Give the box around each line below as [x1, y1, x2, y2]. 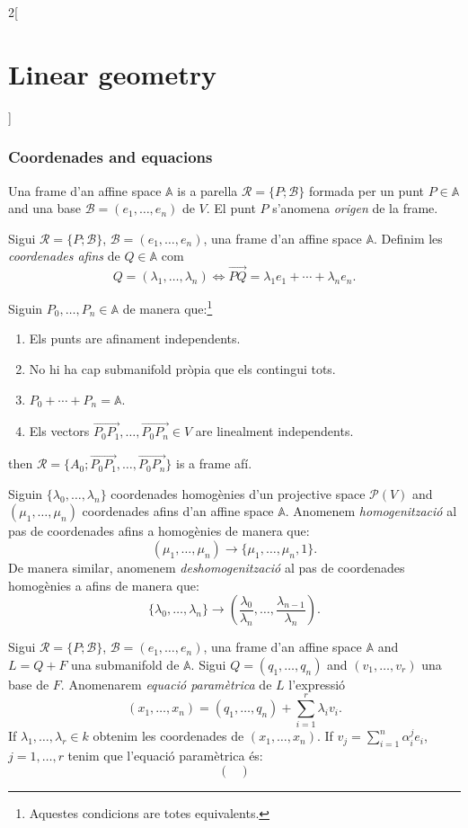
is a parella [177, 181, 238, 200]
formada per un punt [308, 181, 424, 200]
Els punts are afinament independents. [29, 329, 241, 348]
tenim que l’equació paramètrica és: [67, 746, 263, 765]
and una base [8, 199, 81, 218]
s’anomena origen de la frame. [272, 199, 438, 218]
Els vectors [29, 422, 90, 441]
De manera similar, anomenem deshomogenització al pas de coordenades [8, 557, 405, 576]
